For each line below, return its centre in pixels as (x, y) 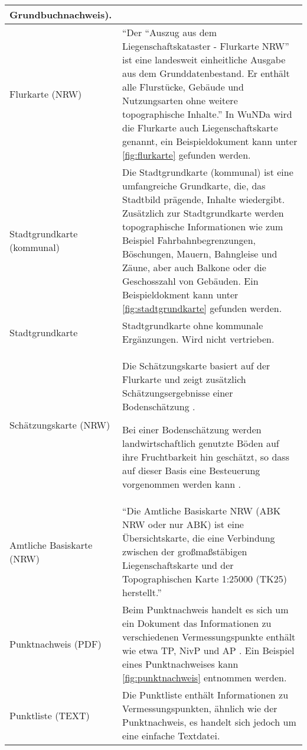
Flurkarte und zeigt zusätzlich (184, 379)
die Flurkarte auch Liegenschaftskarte (200, 128)
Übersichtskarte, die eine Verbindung (199, 538)
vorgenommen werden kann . (182, 484)
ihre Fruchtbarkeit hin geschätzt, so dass (206, 457)
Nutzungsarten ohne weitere (180, 100)
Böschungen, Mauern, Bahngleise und (200, 254)
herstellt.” (142, 592)
